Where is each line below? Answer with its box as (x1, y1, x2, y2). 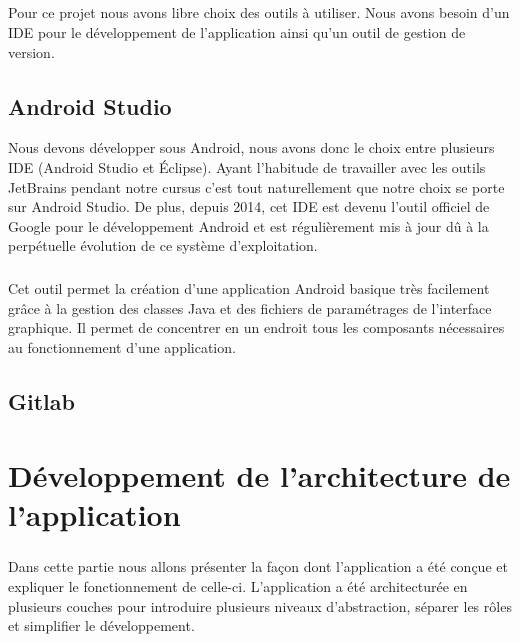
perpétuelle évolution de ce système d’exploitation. (8, 235, 318, 256)
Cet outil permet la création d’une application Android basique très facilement (8, 278, 490, 299)
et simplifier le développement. (8, 615, 195, 636)
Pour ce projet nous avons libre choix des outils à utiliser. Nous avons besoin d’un (8, 2, 510, 23)
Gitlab (8, 386, 75, 417)
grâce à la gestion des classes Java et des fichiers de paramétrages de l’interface (8, 297, 492, 318)
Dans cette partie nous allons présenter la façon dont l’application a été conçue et (8, 556, 508, 577)
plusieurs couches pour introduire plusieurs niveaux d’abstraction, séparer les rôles (8, 595, 512, 616)
